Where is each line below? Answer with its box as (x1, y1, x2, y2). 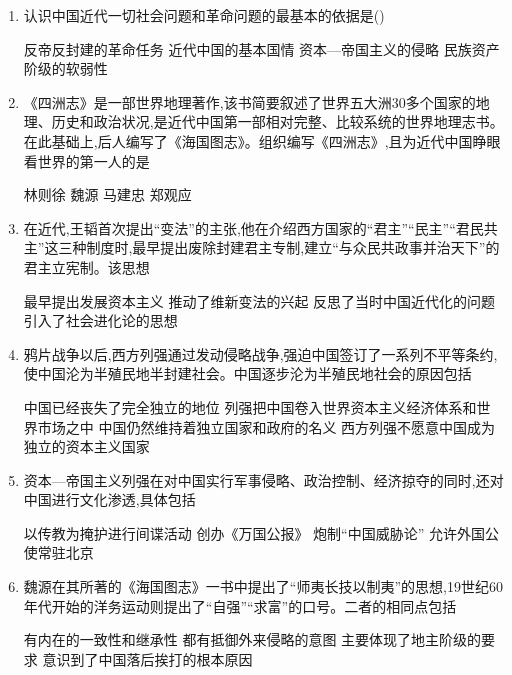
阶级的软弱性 (23, 58, 108, 79)
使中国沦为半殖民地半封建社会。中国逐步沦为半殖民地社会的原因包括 (23, 363, 472, 384)
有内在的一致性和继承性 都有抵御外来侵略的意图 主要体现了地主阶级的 (23, 629, 482, 650)
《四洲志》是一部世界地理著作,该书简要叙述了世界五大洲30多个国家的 (23, 91, 476, 112)
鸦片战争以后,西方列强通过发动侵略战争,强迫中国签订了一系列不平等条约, (23, 343, 498, 364)
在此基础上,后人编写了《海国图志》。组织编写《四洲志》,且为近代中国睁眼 (23, 130, 501, 151)
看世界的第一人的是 (23, 150, 150, 171)
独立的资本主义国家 (23, 436, 150, 457)
